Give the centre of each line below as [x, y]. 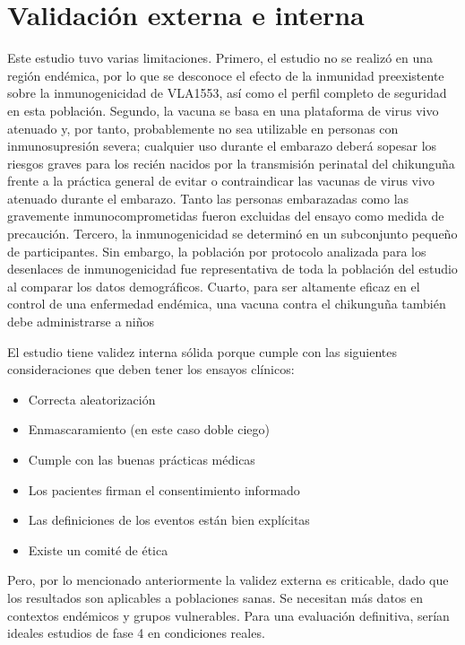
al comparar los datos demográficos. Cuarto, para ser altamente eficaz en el [214, 286]
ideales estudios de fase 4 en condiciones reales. [136, 633]
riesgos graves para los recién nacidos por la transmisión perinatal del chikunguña [231, 163]
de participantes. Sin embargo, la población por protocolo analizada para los [217, 251]
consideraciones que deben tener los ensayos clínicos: [151, 369]
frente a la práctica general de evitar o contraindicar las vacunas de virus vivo [221, 181]
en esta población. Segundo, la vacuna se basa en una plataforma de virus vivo [223, 110]
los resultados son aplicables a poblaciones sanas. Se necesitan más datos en [215, 597]
